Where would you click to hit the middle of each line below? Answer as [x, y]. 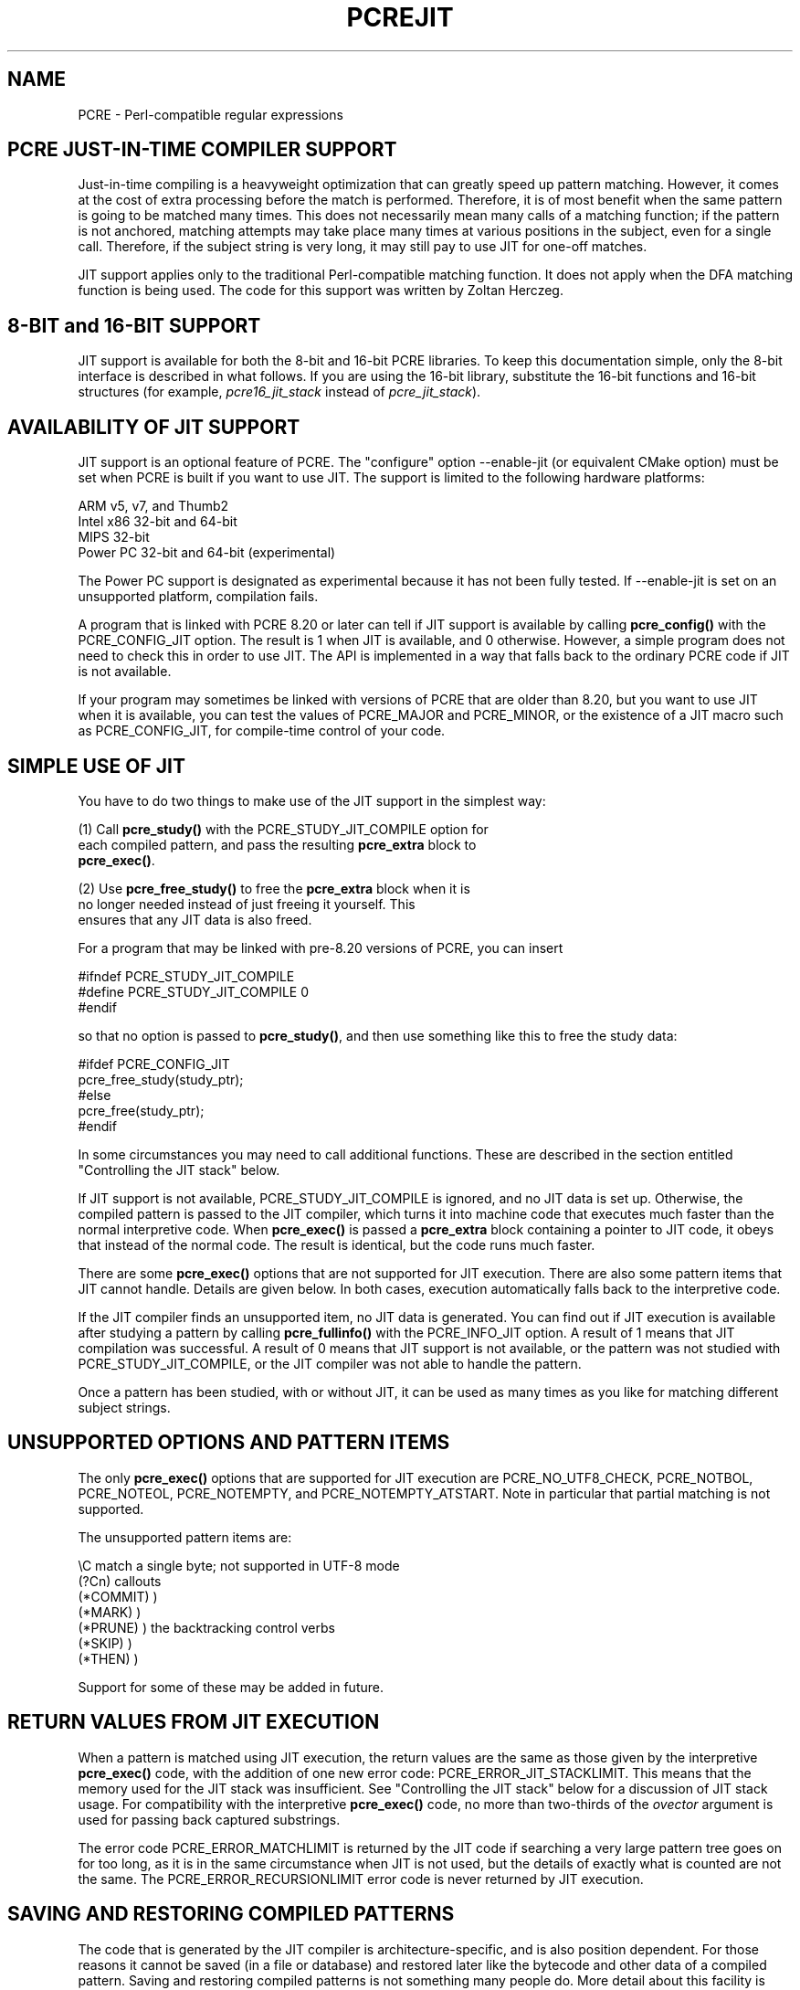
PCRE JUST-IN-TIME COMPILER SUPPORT [202, 150]
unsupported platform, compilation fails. [198, 597]
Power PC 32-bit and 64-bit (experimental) [207, 553]
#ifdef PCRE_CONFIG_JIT [154, 1064]
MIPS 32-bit [114, 537]
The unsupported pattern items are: [185, 1537]
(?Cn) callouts [120, 1581]
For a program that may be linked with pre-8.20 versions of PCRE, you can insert [321, 947]
